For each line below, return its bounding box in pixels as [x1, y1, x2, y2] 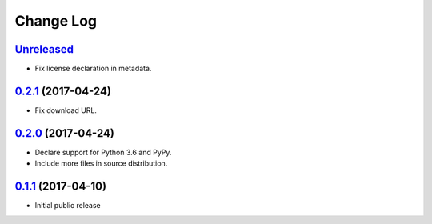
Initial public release [34, 201, 102, 210]
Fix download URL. [34, 105, 98, 115]
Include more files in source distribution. [34, 158, 168, 168]
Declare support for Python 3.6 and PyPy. [34, 147, 172, 157]
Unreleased [14, 42, 74, 56]
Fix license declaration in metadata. [34, 64, 152, 74]
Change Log [14, 12, 98, 30]
